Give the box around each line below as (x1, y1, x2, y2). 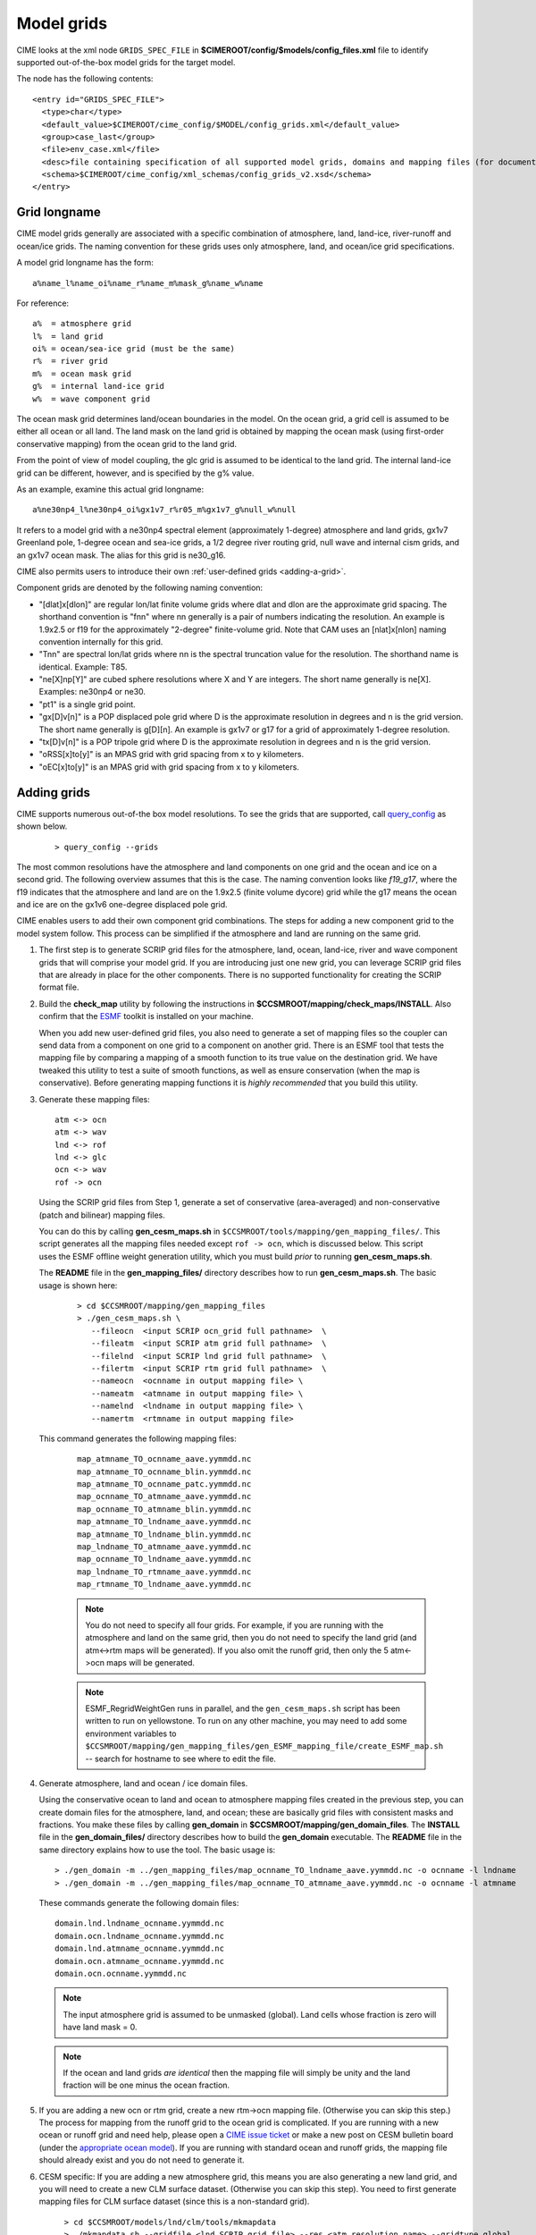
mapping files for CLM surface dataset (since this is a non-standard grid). (38, 2196, 310, 2207)
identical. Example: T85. (38, 662, 128, 672)
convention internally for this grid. (38, 636, 163, 647)
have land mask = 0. (63, 2021, 138, 2033)
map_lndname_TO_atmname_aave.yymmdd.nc (77, 1542, 252, 1552)
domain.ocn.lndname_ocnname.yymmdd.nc (54, 1931, 225, 1941)
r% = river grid (32, 356, 108, 367)
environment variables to (85, 1728, 178, 1739)
